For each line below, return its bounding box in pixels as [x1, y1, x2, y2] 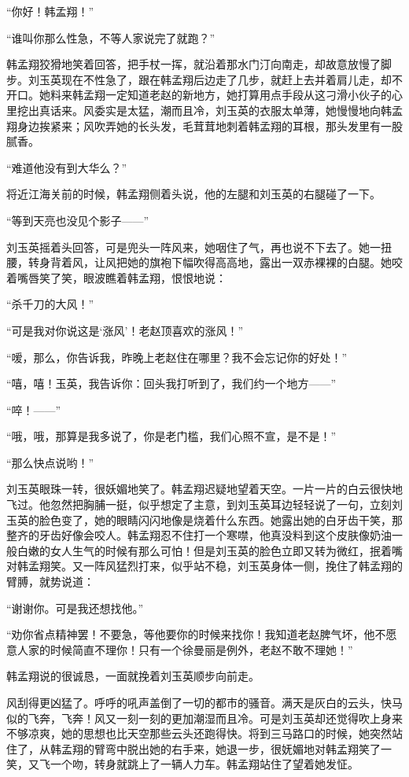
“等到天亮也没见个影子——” [6, 212, 149, 228]
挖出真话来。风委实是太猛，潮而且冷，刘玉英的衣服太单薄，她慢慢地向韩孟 [17, 101, 403, 118]
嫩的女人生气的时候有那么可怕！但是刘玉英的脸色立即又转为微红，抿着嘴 [28, 542, 403, 558]
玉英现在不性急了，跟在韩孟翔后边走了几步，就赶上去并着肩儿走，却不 [39, 71, 403, 87]
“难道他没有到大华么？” [6, 159, 127, 175]
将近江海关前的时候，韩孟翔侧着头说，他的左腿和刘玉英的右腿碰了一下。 [6, 186, 381, 202]
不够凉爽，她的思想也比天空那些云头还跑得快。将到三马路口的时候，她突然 [6, 725, 392, 742]
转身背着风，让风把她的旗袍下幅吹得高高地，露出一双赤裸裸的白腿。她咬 [28, 254, 403, 271]
